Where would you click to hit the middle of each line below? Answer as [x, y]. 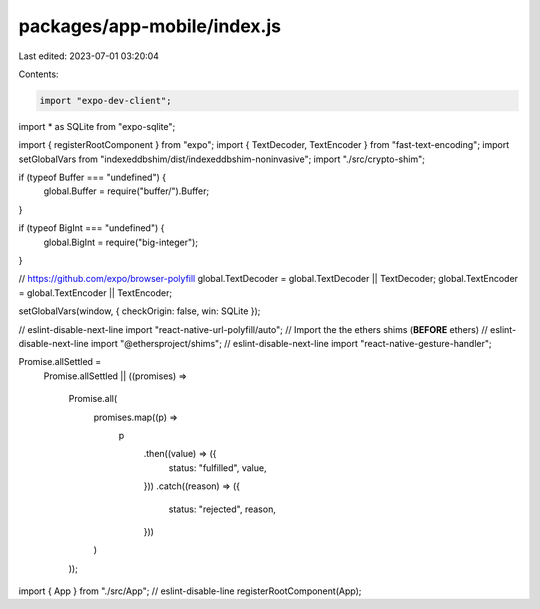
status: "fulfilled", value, [217, 467]
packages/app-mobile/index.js [150, 26]
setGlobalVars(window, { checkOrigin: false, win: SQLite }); [139, 311]
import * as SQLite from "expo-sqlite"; [97, 126]
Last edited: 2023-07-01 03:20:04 [89, 56]
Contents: [38, 74]
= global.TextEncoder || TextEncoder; [95, 292]
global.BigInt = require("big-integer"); [121, 242]
